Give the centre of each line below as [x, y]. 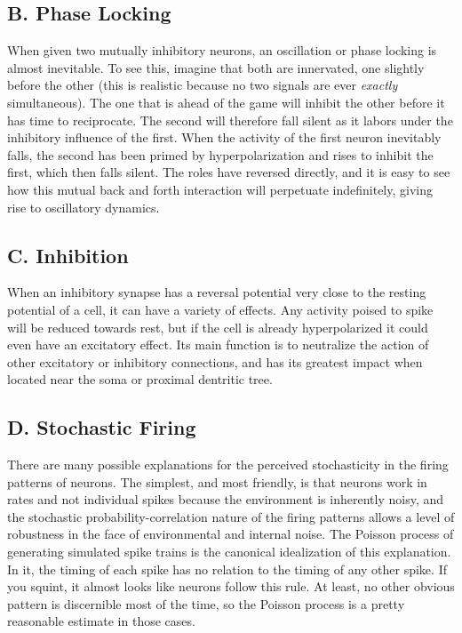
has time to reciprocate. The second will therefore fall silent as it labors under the [230, 120]
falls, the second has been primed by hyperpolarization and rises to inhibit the [220, 154]
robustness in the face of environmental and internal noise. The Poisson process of [231, 534]
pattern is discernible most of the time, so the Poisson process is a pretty [206, 603]
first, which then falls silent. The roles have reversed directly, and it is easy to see [229, 172]
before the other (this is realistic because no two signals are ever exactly [203, 85]
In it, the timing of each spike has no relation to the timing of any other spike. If [227, 569]
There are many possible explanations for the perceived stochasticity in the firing [228, 465]
